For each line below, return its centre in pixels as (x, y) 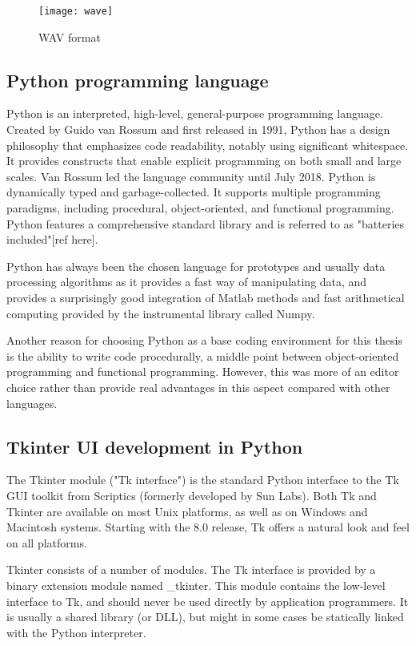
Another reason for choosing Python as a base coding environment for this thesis (204, 340)
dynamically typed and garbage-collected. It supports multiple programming (194, 192)
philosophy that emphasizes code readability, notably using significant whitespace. (208, 145)
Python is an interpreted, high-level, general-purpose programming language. (195, 113)
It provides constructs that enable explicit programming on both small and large (204, 161)
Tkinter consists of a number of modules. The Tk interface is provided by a (191, 569)
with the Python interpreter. (76, 632)
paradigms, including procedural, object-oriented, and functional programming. (200, 208)
